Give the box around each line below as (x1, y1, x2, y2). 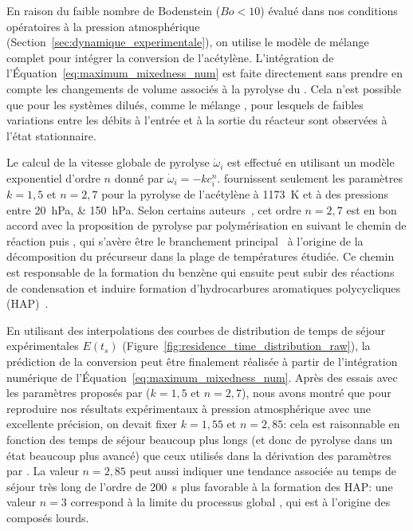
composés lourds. (6, 509, 89, 525)
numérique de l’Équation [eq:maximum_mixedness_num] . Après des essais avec (6, 368, 398, 385)
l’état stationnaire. (6, 127, 96, 144)
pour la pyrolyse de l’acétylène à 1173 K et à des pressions (101, 186, 388, 203)
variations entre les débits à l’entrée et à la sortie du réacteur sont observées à (6, 112, 387, 128)
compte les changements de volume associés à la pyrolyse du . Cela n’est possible (6, 80, 401, 96)
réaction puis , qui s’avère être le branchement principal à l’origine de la (6, 232, 364, 249)
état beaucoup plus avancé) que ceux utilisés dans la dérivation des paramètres (6, 446, 391, 463)
